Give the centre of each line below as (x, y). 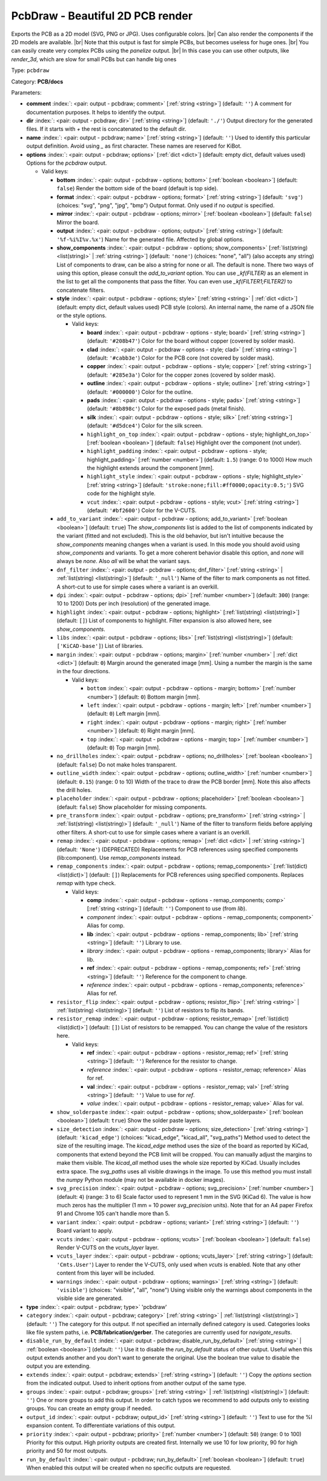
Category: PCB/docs (37, 81)
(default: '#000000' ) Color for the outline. (140, 392)
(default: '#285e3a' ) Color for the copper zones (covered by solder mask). (181, 375)
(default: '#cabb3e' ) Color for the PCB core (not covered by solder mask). (181, 358)
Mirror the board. (78, 222)
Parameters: (26, 92)
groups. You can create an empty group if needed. (89, 1408)
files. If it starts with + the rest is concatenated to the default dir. (106, 129)
